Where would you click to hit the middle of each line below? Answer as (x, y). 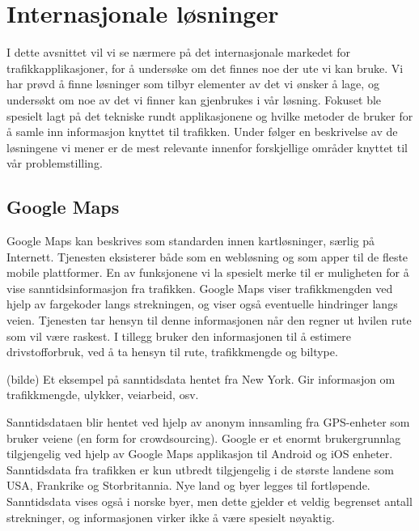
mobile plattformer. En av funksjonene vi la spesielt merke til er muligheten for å (208, 272)
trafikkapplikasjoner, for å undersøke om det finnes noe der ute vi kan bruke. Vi (205, 68)
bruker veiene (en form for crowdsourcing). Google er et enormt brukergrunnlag (204, 438)
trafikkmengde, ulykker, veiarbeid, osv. (103, 395)
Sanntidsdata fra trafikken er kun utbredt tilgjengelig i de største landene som (200, 469)
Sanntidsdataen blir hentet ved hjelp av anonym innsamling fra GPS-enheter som (208, 422)
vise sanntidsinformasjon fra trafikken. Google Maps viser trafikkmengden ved (200, 288)
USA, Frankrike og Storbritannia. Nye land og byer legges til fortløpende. (188, 485)
